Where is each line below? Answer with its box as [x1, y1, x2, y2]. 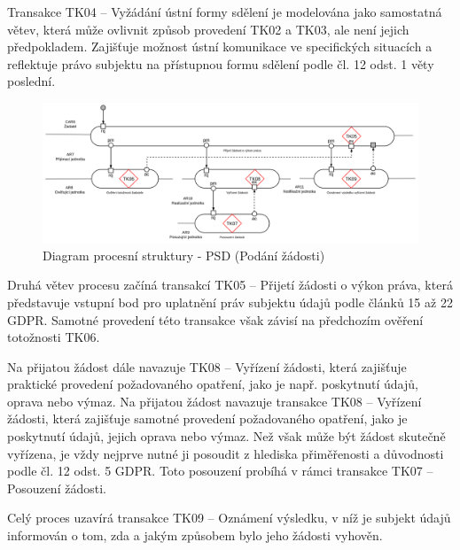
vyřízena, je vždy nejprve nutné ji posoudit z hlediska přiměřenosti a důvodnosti [7, 444, 444, 462]
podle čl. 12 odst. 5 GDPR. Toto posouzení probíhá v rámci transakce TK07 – [7, 461, 433, 480]
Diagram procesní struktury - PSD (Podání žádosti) [43, 245, 325, 264]
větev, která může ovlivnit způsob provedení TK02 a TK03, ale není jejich [7, 19, 409, 38]
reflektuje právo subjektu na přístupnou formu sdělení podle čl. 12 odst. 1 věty [7, 54, 434, 73]
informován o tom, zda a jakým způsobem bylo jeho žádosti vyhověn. [7, 526, 383, 545]
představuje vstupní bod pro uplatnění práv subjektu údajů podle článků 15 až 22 [7, 292, 453, 311]
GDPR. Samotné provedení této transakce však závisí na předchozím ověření [7, 310, 424, 329]
